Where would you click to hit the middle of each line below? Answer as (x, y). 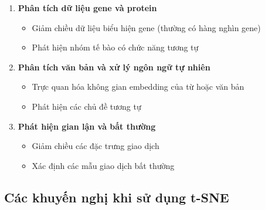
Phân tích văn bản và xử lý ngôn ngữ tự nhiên (114, 67)
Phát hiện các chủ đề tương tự (86, 106)
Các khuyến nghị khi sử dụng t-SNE (117, 197)
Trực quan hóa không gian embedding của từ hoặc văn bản (138, 87)
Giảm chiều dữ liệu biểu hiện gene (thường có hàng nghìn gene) (146, 27)
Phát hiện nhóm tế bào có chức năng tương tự (115, 47)
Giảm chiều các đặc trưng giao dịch (96, 146)
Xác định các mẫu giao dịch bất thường (103, 165)
